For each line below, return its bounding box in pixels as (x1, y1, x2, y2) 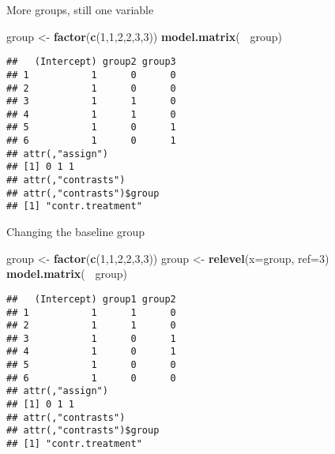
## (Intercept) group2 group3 (6, 56, 176, 68)
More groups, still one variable (6, 2, 154, 17)
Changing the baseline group (6, 223, 145, 240)
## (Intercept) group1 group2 (6, 293, 176, 305)
